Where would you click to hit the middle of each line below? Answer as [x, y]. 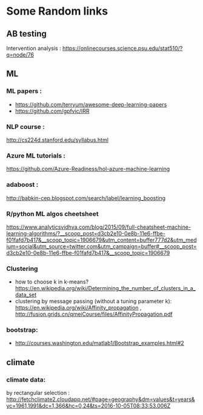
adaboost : [22, 185]
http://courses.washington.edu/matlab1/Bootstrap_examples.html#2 [100, 343]
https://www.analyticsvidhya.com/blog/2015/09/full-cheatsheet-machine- [99, 227]
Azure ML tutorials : [36, 155]
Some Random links [57, 11]
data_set [26, 295]
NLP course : [25, 127]
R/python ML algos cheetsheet [52, 214]
